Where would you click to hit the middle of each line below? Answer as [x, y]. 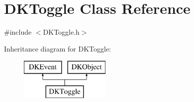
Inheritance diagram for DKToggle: [57, 48]
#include [18, 32]
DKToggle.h [61, 32]
